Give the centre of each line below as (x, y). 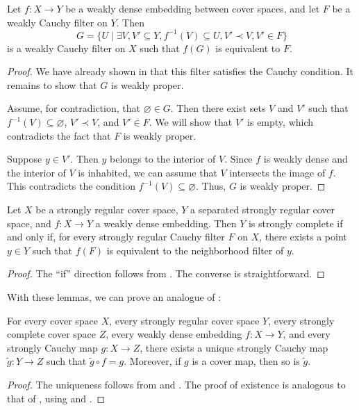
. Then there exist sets (218, 108)
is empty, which (281, 122)
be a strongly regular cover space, (107, 210)
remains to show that (52, 84)
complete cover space (52, 334)
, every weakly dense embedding (174, 334)
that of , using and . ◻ (56, 398)
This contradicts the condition (71, 186)
